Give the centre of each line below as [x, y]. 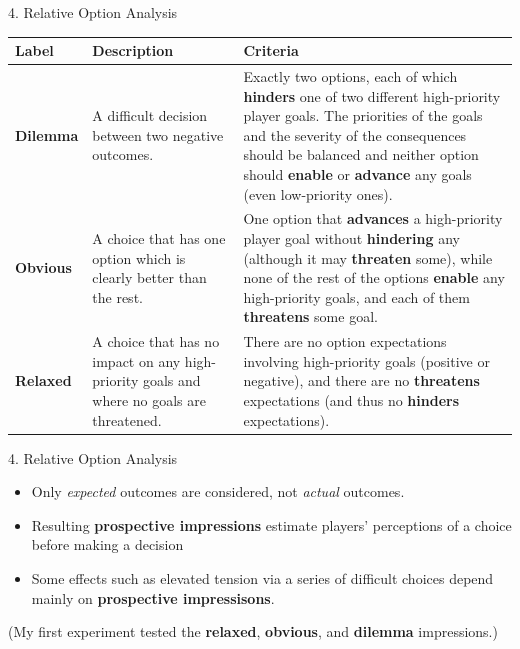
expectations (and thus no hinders [351, 399]
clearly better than [149, 277]
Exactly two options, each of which [350, 75]
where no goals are [149, 399]
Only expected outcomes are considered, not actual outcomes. [218, 491]
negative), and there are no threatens [361, 380]
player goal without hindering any [352, 237]
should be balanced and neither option [361, 154]
